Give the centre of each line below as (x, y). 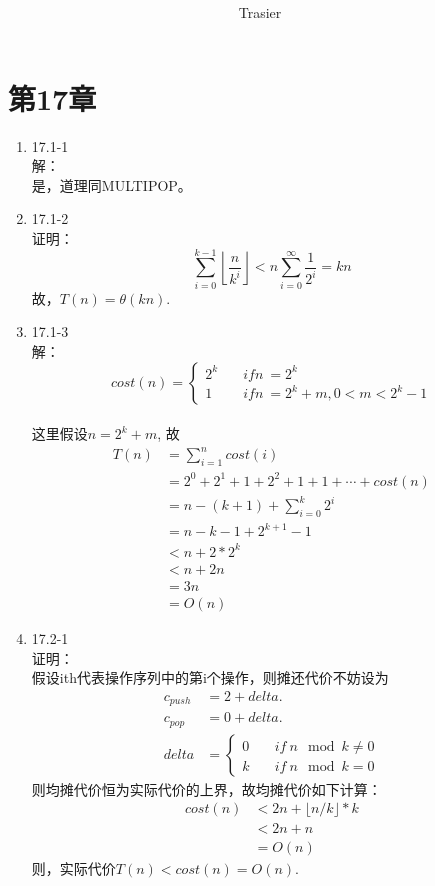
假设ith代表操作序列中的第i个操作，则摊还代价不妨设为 (210, 677)
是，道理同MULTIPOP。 (111, 184)
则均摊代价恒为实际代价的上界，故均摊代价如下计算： (206, 788)
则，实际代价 (73, 867)
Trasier (260, 12)
